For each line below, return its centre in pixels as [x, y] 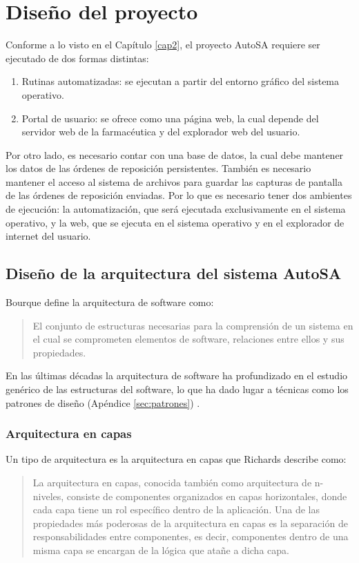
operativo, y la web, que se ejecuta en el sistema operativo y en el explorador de [175, 222]
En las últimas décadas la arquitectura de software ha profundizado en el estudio [177, 375]
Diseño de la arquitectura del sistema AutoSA [174, 273]
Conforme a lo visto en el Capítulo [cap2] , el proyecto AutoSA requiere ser [163, 45]
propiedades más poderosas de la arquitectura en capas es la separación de [190, 523]
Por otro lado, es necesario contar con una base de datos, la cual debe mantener [175, 154]
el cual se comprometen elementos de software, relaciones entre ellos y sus [188, 339]
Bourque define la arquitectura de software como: [110, 302]
